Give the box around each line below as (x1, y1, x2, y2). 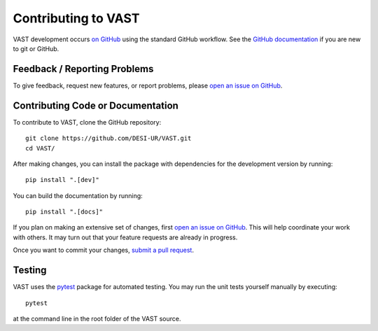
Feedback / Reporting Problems (13, 63, 154, 75)
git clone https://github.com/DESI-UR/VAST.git (25, 134, 192, 143)
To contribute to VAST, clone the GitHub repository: (13, 118, 162, 126)
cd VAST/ (25, 144, 55, 152)
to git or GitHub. (13, 44, 59, 52)
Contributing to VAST (13, 10, 140, 26)
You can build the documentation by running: (13, 191, 143, 199)
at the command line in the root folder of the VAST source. (13, 314, 181, 323)
